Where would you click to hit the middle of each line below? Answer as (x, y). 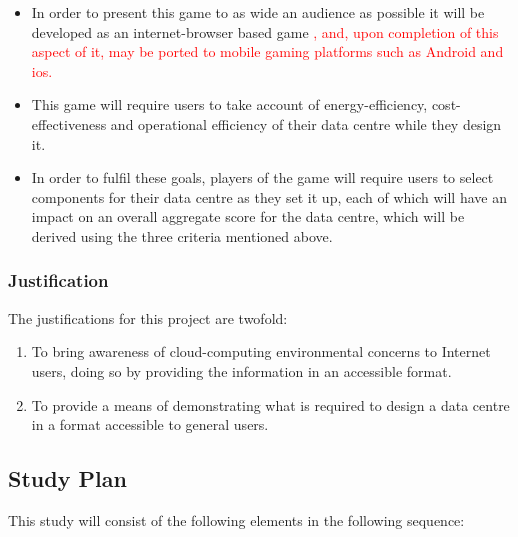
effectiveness (69, 123)
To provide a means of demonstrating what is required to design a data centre (270, 404)
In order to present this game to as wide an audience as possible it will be (258, 12)
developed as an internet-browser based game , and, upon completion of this (265, 31)
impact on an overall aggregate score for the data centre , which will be (248, 216)
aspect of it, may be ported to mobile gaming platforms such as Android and (267, 51)
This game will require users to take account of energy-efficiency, (229, 104)
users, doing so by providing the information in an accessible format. (241, 370)
